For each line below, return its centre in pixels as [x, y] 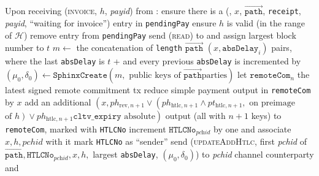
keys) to [266, 115]
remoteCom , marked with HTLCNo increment [86, 128]
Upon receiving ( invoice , [51, 11]
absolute [140, 116]
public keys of [155, 76]
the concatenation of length [129, 48]
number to [25, 48]
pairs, [282, 48]
